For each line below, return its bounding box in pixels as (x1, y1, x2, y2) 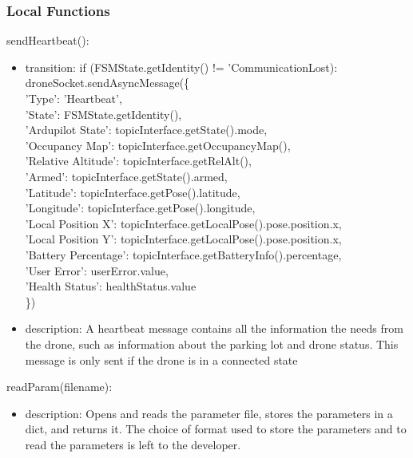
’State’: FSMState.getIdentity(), (25, 105, 182, 122)
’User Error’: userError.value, (25, 262, 169, 278)
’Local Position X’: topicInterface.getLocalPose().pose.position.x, (25, 215, 342, 231)
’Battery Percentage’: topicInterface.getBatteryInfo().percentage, (25, 246, 342, 263)
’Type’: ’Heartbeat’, (25, 90, 122, 106)
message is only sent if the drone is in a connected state (25, 351, 298, 368)
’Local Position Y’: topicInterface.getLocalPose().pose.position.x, (25, 231, 342, 247)
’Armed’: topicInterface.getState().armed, (25, 168, 228, 184)
